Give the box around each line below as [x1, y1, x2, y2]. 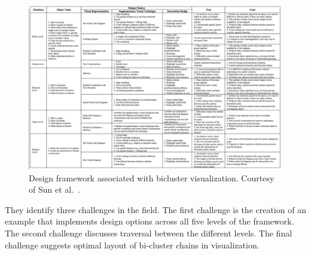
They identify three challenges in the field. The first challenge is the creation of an [5, 203, 306, 215]
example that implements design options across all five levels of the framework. [5, 215, 294, 227]
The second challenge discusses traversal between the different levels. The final [5, 226, 292, 239]
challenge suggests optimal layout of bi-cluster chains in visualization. [5, 238, 260, 251]
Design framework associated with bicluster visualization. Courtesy [29, 171, 275, 184]
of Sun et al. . [29, 183, 80, 196]
